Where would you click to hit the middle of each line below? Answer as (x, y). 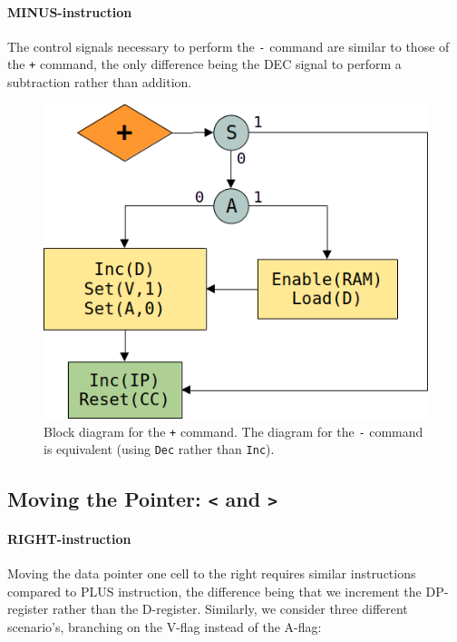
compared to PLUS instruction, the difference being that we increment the (214, 591)
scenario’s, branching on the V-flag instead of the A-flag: (165, 627)
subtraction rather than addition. (100, 82)
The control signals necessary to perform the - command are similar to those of (228, 46)
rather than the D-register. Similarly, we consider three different (230, 609)
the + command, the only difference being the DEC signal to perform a (204, 64)
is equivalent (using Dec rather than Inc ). (159, 449)
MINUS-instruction (70, 11)
